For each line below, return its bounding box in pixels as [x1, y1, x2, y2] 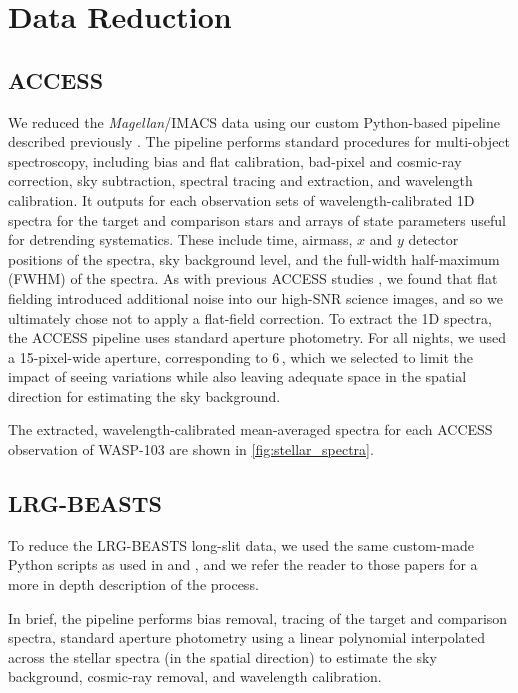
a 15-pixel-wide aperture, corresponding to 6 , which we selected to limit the [8, 346, 474, 367]
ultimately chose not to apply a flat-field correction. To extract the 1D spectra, [8, 307, 492, 328]
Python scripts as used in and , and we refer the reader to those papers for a [8, 554, 478, 575]
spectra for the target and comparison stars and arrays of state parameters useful [8, 209, 506, 230]
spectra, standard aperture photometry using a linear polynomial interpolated [8, 627, 485, 648]
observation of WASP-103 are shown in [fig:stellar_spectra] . [8, 439, 374, 460]
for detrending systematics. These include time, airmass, [8, 229, 353, 250]
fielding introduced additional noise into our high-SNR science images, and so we [8, 287, 503, 308]
